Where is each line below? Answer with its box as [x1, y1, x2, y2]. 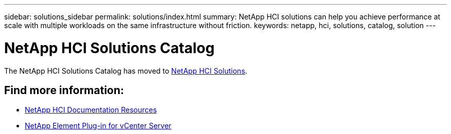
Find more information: [4, 83, 124, 97]
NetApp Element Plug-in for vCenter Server [25, 121, 171, 130]
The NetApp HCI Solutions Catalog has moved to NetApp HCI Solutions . [4, 66, 248, 75]
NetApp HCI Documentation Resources [25, 105, 157, 115]
